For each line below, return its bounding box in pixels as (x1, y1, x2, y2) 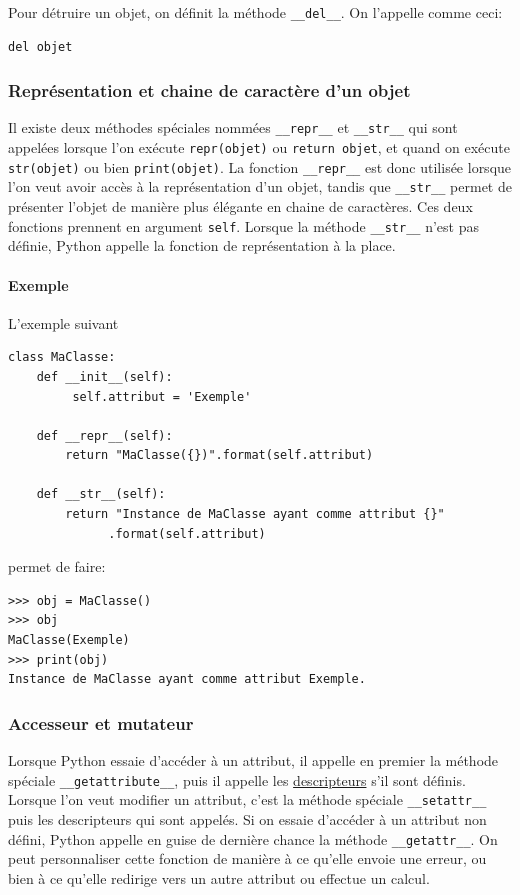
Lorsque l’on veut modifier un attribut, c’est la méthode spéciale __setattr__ (8, 789, 487, 810)
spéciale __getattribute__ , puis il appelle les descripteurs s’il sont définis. (8, 769, 466, 790)
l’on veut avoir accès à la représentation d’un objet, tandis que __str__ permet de (8, 176, 512, 197)
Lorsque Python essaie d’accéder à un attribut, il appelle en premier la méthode (8, 750, 499, 771)
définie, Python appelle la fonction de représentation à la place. (8, 235, 396, 256)
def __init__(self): (36, 369, 173, 384)
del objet (8, 39, 73, 54)
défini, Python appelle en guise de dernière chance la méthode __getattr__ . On (8, 828, 498, 849)
